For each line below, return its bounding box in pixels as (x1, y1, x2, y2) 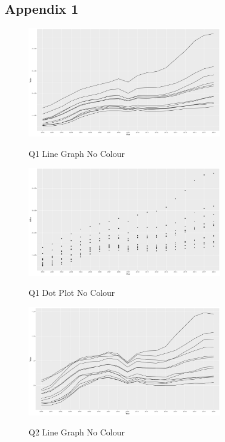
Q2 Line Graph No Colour (29, 426, 125, 438)
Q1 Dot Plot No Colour (29, 286, 115, 299)
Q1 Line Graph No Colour (29, 147, 125, 159)
